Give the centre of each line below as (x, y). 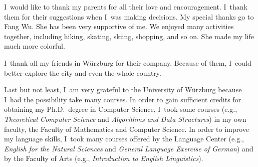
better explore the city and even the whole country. (83, 72)
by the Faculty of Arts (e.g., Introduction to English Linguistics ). (104, 158)
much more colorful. (35, 46)
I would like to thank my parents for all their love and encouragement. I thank (126, 7)
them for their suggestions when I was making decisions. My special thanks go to (129, 16)
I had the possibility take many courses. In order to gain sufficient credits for (123, 99)
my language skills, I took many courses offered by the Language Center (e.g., (124, 139)
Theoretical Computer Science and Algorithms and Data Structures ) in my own (125, 119)
